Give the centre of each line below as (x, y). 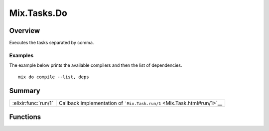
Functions (25, 117)
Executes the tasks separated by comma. (52, 43)
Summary (25, 91)
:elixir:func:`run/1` (33, 103)
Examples (21, 55)
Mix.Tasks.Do (38, 13)
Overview (25, 31)
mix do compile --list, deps (54, 77)
